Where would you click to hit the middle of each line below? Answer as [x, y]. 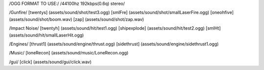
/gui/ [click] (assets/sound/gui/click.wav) [50, 62]
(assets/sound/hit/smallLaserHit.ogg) [46, 35]
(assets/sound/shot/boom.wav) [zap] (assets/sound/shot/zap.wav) [77, 19]
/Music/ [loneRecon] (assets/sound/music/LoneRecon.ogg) [69, 53]
